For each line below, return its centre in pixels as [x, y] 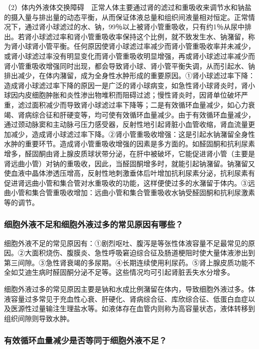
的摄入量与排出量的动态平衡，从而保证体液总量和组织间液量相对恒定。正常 [126, 17]
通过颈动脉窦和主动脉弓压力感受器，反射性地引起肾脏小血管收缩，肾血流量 [126, 124]
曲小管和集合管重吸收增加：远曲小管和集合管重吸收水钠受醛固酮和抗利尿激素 [129, 192]
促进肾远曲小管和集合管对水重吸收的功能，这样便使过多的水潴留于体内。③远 [129, 182]
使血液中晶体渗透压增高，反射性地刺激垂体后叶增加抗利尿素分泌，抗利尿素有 [129, 173]
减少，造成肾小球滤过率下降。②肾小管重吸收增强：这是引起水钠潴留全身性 [133, 134]
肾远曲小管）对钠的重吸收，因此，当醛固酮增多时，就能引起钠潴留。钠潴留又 [129, 163]
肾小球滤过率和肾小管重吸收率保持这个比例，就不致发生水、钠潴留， [136, 36]
